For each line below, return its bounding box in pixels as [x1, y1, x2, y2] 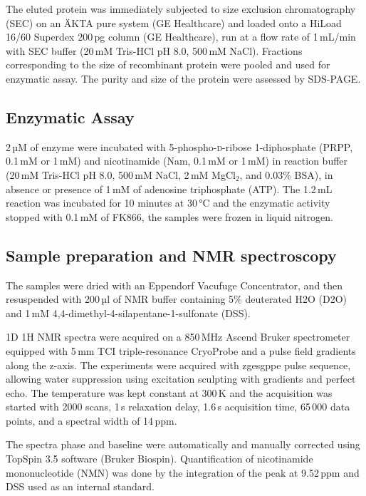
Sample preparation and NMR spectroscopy [6, 244, 337, 266]
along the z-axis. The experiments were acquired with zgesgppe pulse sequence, [6, 357, 351, 372]
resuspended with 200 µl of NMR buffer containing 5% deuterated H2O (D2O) [6, 291, 347, 306]
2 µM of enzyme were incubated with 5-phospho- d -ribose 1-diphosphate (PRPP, [6, 139, 353, 154]
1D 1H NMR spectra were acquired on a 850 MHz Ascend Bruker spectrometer [6, 329, 350, 344]
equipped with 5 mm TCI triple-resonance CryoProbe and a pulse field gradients [6, 343, 356, 358]
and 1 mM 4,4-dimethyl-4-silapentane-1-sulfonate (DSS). [6, 305, 251, 320]
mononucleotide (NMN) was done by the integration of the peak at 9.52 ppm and [6, 465, 360, 480]
